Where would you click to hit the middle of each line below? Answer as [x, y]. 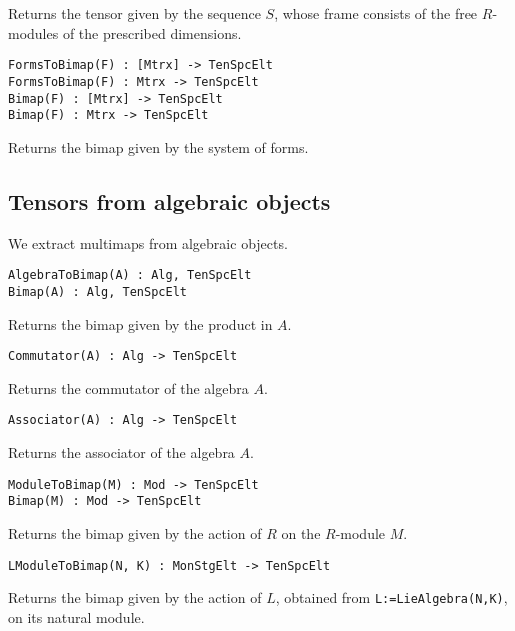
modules [33, 32]
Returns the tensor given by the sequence [134, 13]
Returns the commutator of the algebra [128, 387]
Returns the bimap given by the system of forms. [158, 146]
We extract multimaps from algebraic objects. [148, 242]
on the [301, 532]
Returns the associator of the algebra [121, 452]
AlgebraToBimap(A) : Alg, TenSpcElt [130, 275]
